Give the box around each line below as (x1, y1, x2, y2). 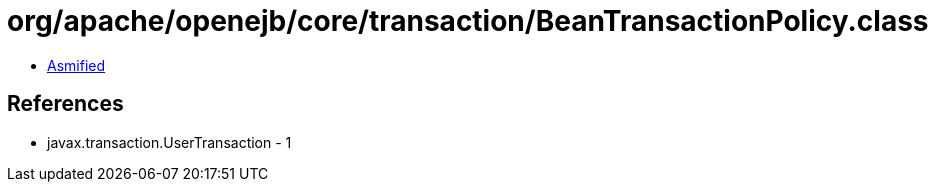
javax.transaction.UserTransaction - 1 (47, 133, 292, 151)
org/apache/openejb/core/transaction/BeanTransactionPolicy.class (7, 4, 929, 38)
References (7, 91, 124, 117)
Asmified (47, 56, 106, 74)
